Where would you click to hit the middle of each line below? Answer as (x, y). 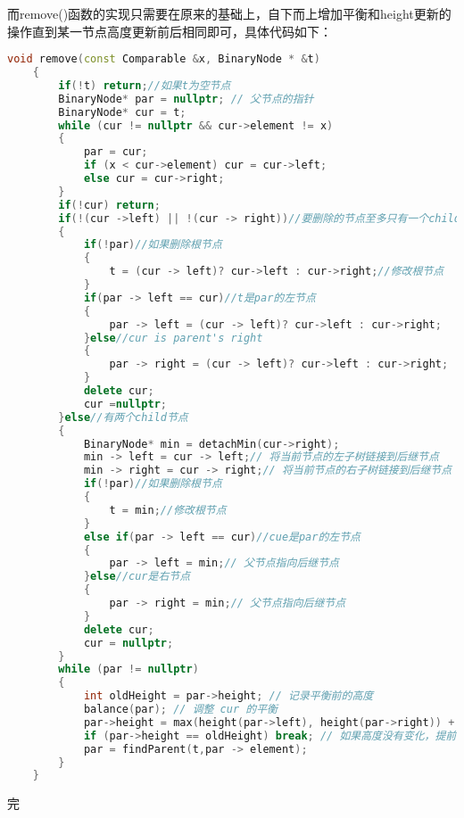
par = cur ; (116, 152)
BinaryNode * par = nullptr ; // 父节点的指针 (186, 99)
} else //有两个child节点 (123, 417)
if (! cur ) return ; (109, 205)
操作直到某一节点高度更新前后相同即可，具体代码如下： (170, 31)
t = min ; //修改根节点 (168, 510)
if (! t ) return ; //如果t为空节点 (145, 85)
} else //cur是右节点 (137, 577)
